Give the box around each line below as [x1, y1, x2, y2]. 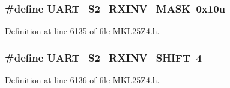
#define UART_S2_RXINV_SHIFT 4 [5, 50, 202, 65]
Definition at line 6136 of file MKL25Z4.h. [5, 74, 160, 86]
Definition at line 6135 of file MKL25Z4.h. [5, 25, 160, 37]
